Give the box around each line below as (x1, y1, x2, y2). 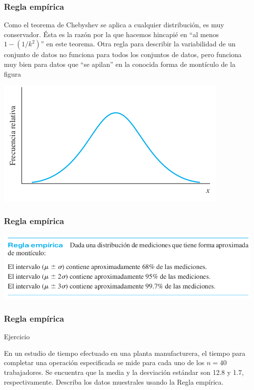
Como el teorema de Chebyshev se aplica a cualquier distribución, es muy (4, 20, 224, 30)
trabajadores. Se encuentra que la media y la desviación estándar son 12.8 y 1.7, (4, 367, 244, 377)
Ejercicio (4, 331, 30, 342)
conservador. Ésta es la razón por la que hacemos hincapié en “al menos (4, 29, 219, 39)
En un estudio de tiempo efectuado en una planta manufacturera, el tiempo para (4, 348, 246, 358)
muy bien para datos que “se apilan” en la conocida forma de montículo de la (4, 59, 235, 69)
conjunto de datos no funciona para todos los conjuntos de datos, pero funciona (4, 49, 242, 60)
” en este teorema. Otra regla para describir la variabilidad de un (41, 39, 236, 49)
